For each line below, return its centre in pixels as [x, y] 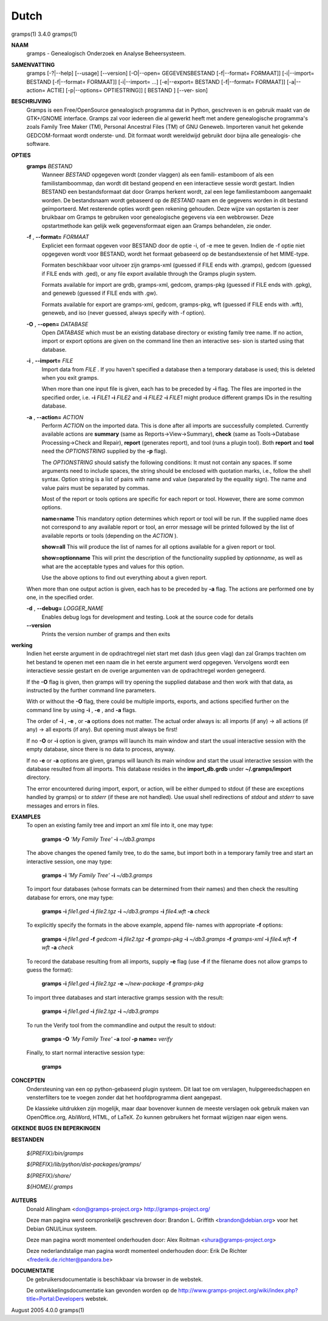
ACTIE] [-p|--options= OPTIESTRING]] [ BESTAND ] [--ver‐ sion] [127, 90]
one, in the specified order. [60, 597]
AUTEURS [24, 1201]
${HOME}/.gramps [50, 1187]
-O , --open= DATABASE [57, 324]
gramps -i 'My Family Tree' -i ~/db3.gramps [97, 875]
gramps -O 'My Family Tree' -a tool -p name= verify [107, 1039]
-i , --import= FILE [50, 361]
